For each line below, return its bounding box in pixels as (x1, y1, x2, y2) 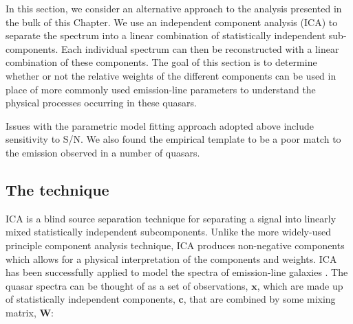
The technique (6, 178, 109, 200)
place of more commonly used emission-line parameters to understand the (6, 82, 316, 96)
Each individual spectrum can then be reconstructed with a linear (61, 41, 339, 56)
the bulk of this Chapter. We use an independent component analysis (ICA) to (6, 14, 338, 29)
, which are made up (257, 278, 343, 292)
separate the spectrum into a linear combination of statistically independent (6, 28, 326, 43)
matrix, (6, 305, 36, 319)
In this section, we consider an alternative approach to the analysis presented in (6, 1, 342, 15)
